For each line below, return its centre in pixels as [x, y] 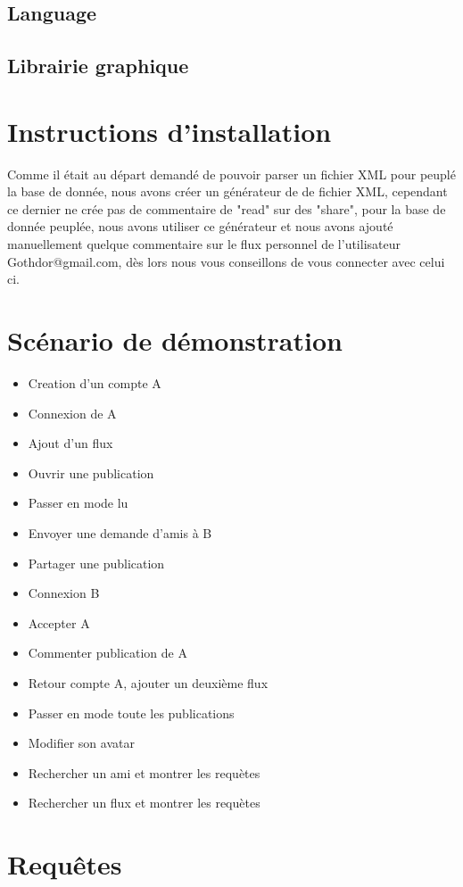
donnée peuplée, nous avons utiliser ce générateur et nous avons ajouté [200, 226]
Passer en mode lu [78, 503]
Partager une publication [96, 563]
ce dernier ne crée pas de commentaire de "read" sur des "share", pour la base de [227, 208]
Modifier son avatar [81, 743]
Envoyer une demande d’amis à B [120, 532]
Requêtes [65, 864]
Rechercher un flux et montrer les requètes [144, 803]
